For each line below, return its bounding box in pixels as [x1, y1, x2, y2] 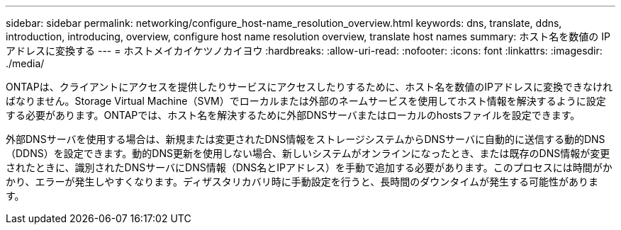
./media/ [6, 57, 45, 69]
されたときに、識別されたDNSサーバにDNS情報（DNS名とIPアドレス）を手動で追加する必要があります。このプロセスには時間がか [6, 161, 612, 173]
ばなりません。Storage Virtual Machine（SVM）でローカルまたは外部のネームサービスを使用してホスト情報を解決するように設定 [6, 95, 606, 107]
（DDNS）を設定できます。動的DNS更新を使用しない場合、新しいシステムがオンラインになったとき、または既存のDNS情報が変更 [6, 147, 610, 159]
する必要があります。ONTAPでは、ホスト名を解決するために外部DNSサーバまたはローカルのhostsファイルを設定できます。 [6, 109, 581, 121]
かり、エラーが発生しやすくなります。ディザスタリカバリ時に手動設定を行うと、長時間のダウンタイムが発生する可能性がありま [6, 176, 598, 188]
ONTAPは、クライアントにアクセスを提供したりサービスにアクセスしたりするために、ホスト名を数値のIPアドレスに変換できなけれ [6, 81, 613, 93]
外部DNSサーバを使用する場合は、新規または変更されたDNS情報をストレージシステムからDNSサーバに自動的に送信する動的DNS [6, 133, 605, 145]
